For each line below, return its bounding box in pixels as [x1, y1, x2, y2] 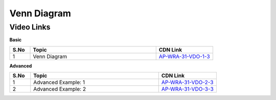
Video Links [9, 22, 51, 32]
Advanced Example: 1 [33, 79, 85, 86]
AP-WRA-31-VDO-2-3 [161, 79, 214, 86]
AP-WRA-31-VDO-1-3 [158, 53, 210, 60]
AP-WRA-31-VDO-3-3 [161, 86, 214, 93]
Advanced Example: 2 [33, 86, 86, 93]
